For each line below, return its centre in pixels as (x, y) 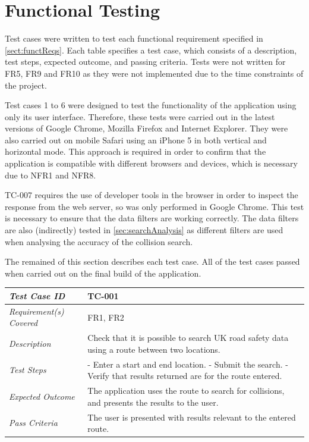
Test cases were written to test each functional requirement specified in (134, 38)
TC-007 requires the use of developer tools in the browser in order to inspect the (152, 195)
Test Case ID (37, 295)
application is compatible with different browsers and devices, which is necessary (151, 163)
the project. (26, 85)
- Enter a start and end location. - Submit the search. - (188, 364)
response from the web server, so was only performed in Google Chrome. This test (154, 206)
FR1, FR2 (106, 317)
